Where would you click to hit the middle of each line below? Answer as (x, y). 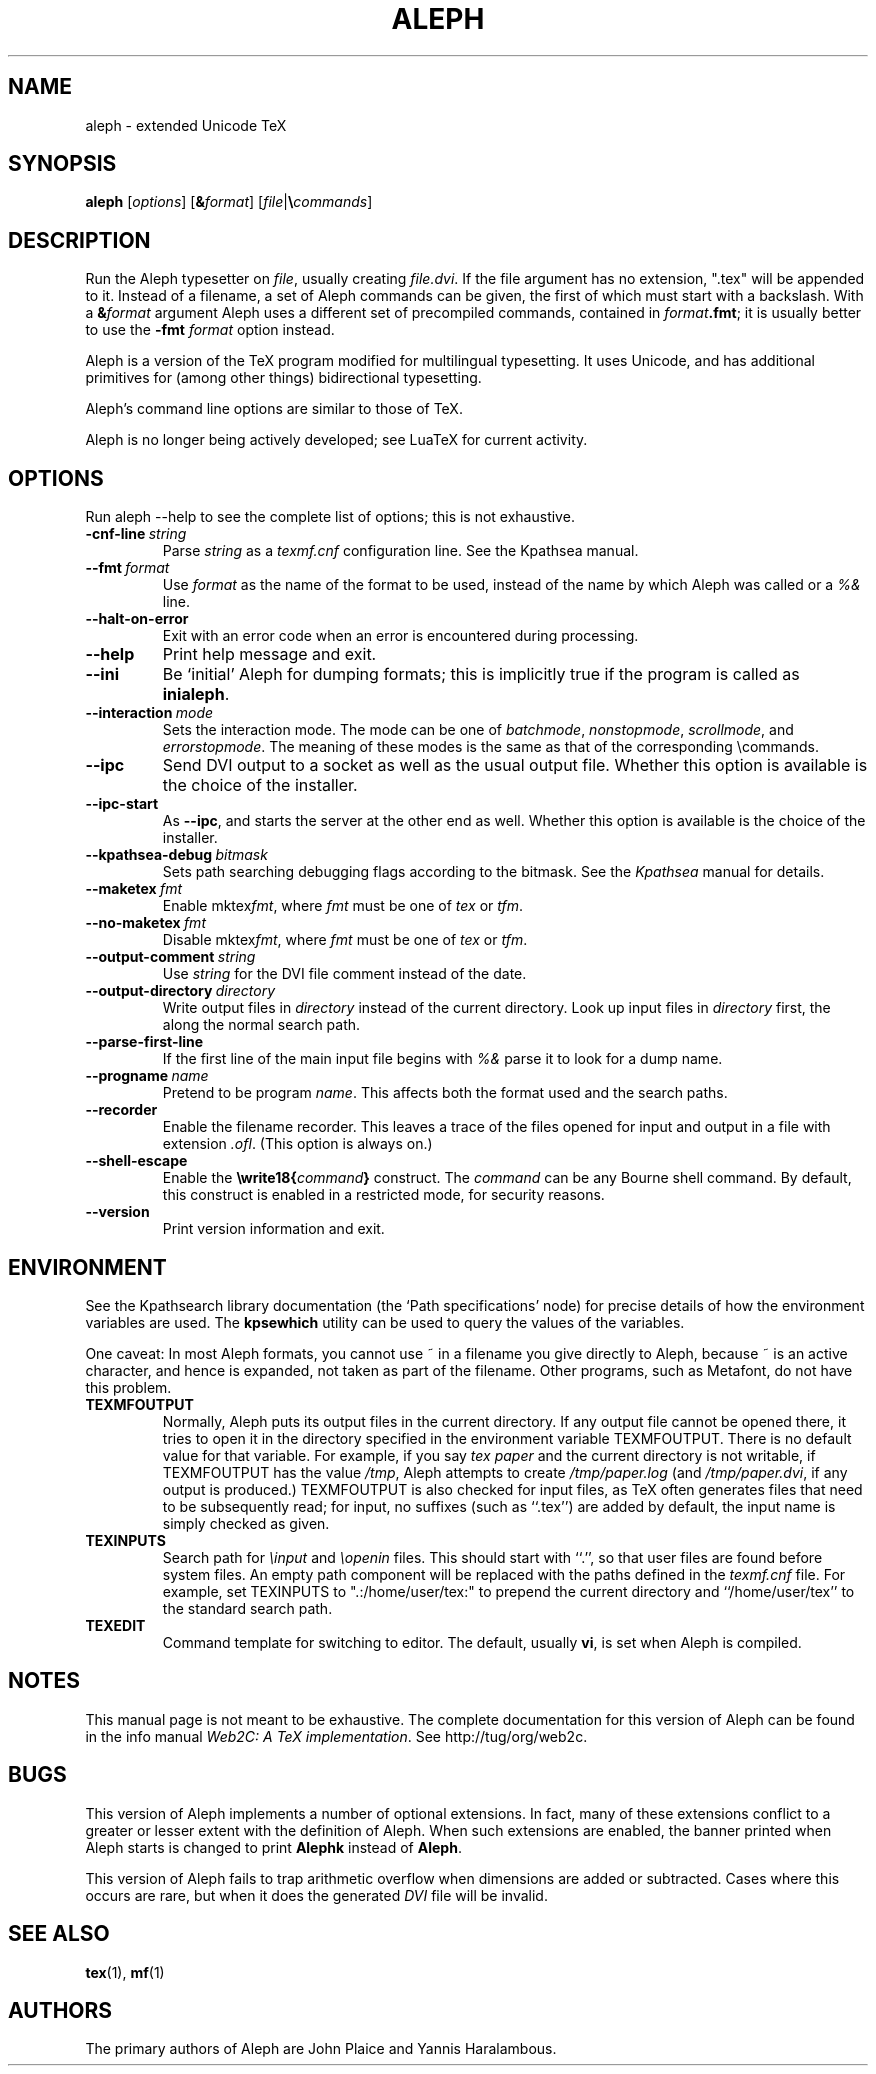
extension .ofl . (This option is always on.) (297, 1144)
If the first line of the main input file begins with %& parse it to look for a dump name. (442, 1059)
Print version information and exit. (273, 1229)
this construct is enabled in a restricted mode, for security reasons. (383, 1195)
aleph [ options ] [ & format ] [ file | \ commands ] (229, 202)
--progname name (147, 1076)
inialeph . (196, 694)
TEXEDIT (115, 1625)
